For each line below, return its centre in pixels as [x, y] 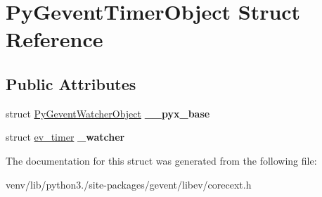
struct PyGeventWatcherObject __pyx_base [108, 113]
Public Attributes [71, 83]
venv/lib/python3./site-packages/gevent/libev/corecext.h [129, 184]
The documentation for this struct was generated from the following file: [161, 160]
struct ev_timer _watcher [65, 137]
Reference [54, 39]
